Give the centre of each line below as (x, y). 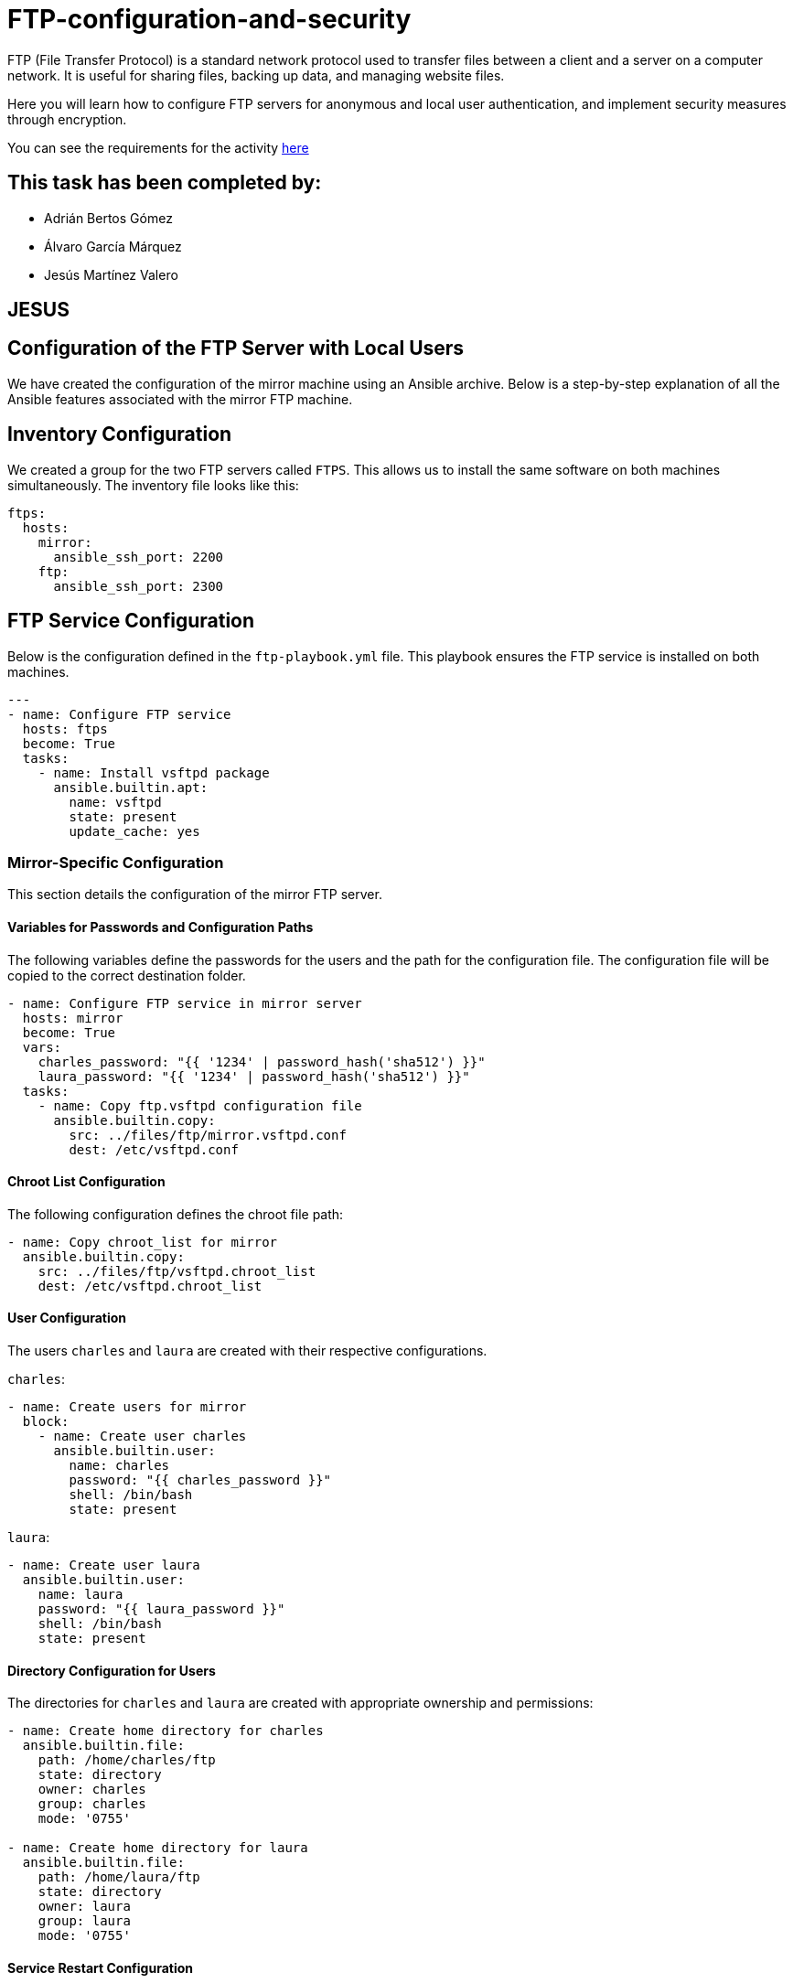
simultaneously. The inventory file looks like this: (153, 485)
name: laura (80, 1594)
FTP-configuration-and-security (209, 19)
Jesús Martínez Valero (111, 274)
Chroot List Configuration (86, 1182)
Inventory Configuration (120, 434)
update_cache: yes (134, 831)
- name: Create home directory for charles (166, 1731)
